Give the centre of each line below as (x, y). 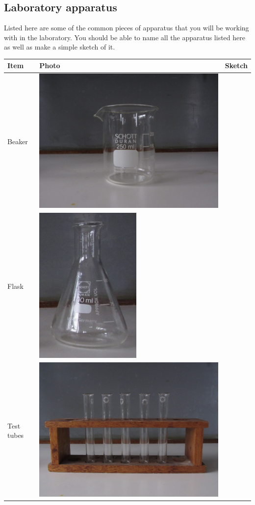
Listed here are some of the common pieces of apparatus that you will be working (127, 28)
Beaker (18, 141)
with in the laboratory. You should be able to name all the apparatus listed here (125, 37)
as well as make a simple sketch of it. (60, 47)
